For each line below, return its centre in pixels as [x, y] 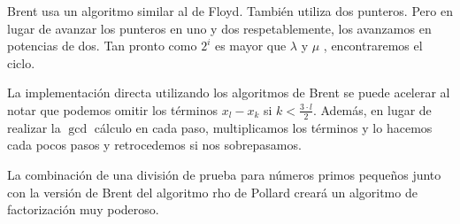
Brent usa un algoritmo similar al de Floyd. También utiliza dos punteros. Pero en [230, 11]
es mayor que [250, 46]
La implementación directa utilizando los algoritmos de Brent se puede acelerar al [229, 93]
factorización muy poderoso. [83, 209]
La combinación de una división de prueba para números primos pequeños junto [224, 174]
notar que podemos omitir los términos [112, 109]
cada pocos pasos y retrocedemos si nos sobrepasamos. [154, 145]
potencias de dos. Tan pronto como [102, 46]
